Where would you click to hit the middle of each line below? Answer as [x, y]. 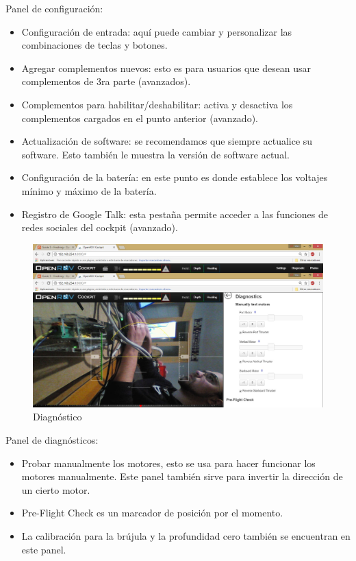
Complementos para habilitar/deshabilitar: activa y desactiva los [157, 104]
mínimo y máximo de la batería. [89, 190]
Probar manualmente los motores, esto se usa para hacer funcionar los [168, 463]
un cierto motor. [56, 489]
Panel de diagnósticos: [52, 439]
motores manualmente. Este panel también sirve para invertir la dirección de [182, 476]
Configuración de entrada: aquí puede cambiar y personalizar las [157, 31]
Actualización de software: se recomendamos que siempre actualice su [167, 141]
